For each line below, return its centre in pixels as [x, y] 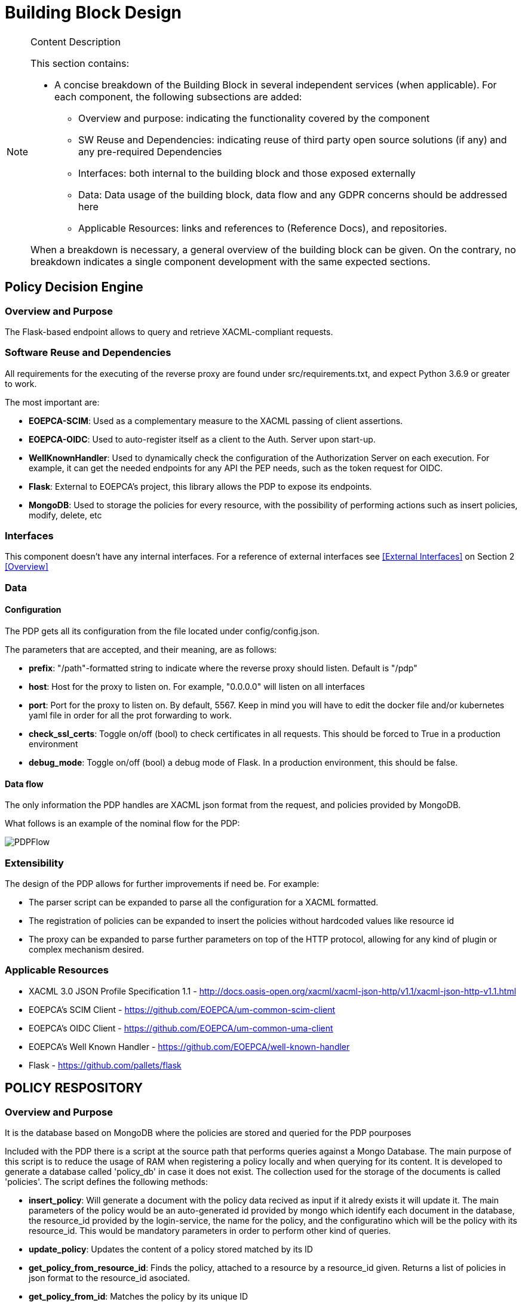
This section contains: [80, 63]
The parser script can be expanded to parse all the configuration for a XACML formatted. [204, 902]
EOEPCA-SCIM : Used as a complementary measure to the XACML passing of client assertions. [216, 420]
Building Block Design [93, 13]
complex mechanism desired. [87, 950]
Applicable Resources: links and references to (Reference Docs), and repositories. [263, 228]
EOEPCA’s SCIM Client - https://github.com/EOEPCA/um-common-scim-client [182, 1009]
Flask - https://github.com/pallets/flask [105, 1065]
